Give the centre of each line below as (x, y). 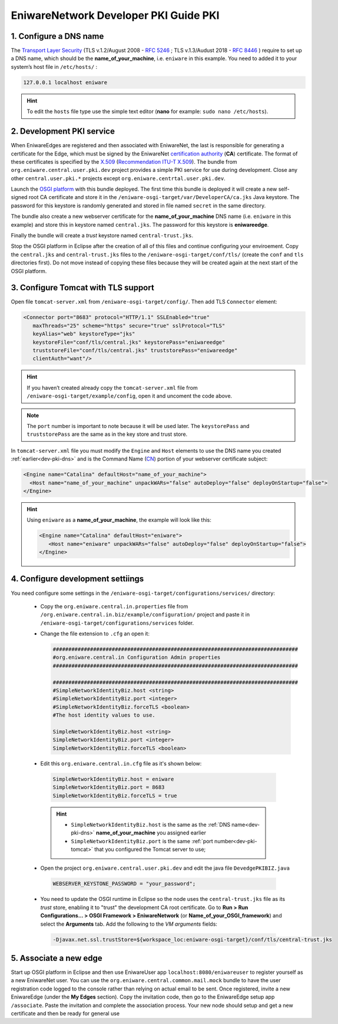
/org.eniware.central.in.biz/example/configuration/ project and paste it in (145, 615)
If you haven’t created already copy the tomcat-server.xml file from (112, 387)
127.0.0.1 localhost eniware (65, 82)
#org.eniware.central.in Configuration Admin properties (137, 657)
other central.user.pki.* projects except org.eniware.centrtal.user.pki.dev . (118, 178)
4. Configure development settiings (77, 579)
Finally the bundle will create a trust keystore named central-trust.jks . (102, 236)
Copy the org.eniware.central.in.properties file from (114, 606)
